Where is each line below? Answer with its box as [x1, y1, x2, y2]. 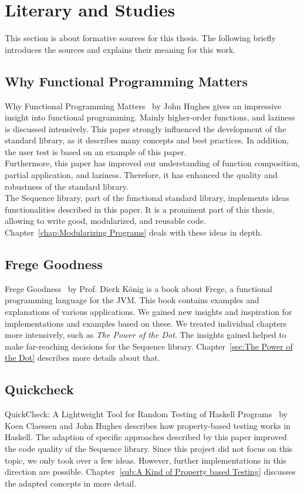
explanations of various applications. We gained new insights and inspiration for [5, 306, 292, 318]
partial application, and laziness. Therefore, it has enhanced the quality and [5, 169, 278, 181]
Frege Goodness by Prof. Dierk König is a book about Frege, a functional [5, 282, 272, 294]
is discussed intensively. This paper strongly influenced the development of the [5, 122, 286, 135]
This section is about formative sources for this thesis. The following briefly [5, 32, 276, 44]
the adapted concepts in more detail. [5, 477, 137, 489]
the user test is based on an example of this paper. [5, 145, 187, 157]
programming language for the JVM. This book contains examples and [5, 294, 259, 306]
